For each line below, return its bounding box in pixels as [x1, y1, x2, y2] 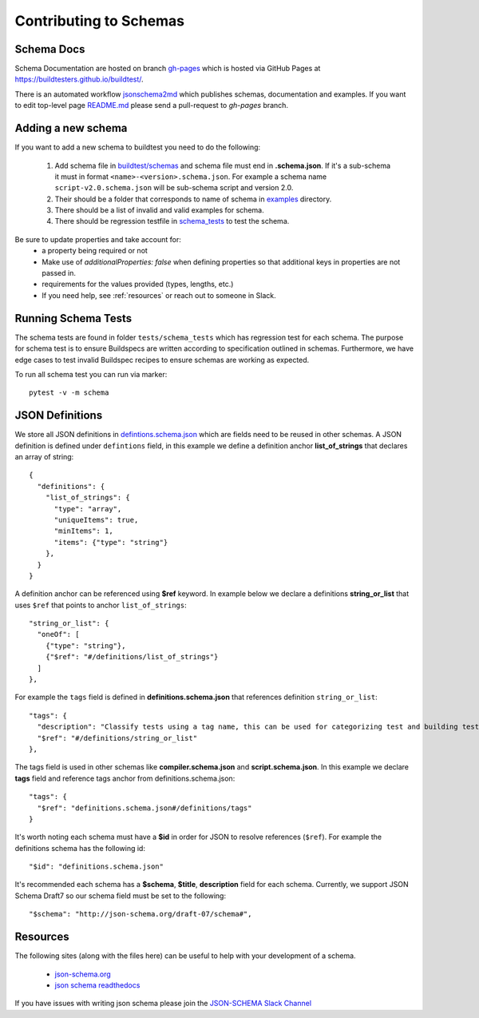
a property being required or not [42, 246, 148, 256]
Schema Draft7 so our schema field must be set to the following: [14, 891, 227, 901]
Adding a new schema [14, 121, 128, 135]
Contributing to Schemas [14, 12, 185, 30]
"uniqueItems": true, [53, 515, 139, 524]
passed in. [42, 268, 76, 278]
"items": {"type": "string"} [53, 538, 168, 547]
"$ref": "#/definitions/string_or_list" [37, 734, 198, 742]
